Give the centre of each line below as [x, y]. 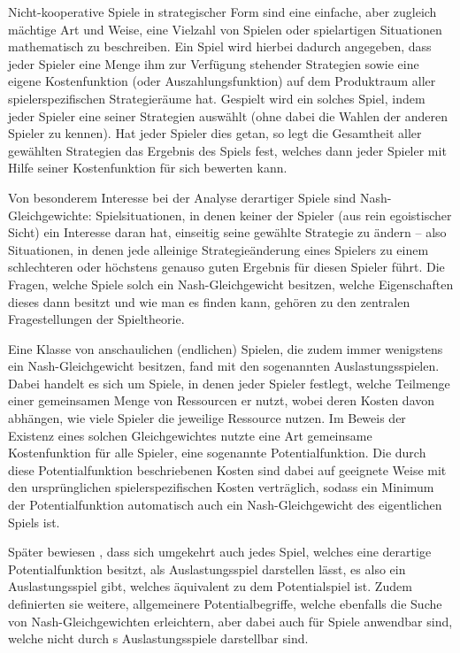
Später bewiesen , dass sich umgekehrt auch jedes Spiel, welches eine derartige [220, 552]
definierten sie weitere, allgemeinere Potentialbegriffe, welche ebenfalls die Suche [225, 603]
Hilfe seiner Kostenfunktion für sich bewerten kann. [148, 168]
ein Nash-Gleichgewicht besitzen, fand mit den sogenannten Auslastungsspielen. [224, 366]
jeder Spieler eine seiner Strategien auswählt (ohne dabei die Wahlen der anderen [228, 115]
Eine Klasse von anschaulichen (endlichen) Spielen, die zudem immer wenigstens [226, 348]
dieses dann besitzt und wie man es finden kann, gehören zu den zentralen [209, 301]
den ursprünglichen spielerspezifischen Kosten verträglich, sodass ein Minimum [221, 487]
